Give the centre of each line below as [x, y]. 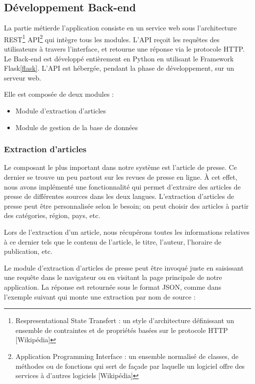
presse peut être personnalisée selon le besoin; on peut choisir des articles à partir [127, 206]
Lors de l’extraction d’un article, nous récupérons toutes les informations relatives [127, 232]
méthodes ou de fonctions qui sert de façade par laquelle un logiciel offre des [130, 366]
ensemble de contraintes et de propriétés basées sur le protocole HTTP [122, 330]
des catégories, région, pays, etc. [52, 215]
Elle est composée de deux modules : [59, 94]
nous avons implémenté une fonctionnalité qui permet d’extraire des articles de [122, 186]
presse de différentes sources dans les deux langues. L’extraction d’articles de [119, 196]
